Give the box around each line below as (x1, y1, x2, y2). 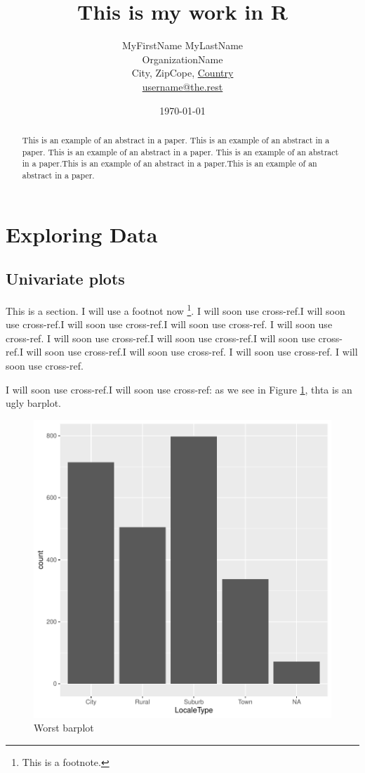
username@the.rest (142, 79, 223, 93)
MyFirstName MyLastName (121, 38, 244, 53)
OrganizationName (142, 51, 223, 66)
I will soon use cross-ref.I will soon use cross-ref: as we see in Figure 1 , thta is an (6, 382, 352, 396)
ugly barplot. (6, 396, 62, 410)
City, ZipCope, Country (131, 65, 234, 80)
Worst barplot (34, 720, 94, 735)
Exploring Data (6, 219, 158, 248)
